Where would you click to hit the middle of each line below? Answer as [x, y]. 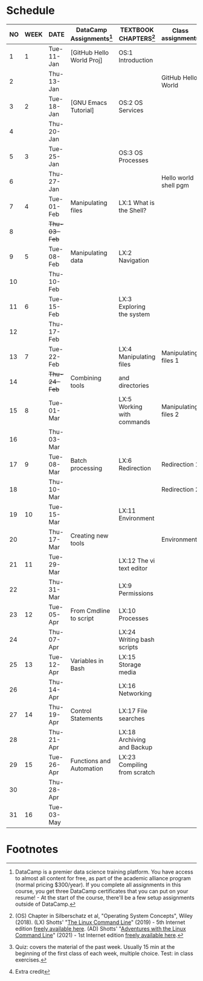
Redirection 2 [180, 490]
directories [134, 386]
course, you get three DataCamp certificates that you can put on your [101, 891]
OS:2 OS [131, 103]
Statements [87, 718]
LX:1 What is [137, 203]
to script [82, 618]
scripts [128, 647]
